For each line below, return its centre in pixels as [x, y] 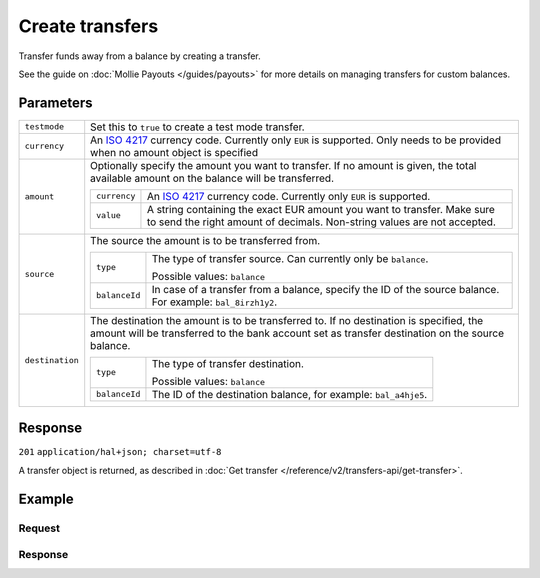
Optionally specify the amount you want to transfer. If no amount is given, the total [283, 165]
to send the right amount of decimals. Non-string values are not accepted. [321, 222]
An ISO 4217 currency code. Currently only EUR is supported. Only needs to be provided [296, 140]
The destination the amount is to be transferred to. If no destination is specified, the [287, 320]
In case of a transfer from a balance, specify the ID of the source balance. [325, 289]
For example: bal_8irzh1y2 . [214, 302]
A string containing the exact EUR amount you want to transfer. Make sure [320, 209]
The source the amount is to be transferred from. [205, 240]
